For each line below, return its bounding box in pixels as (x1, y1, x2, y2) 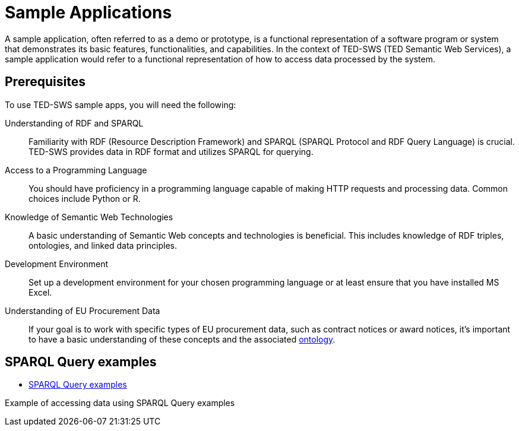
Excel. (29, 287, 52, 297)
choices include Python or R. (29, 193, 141, 204)
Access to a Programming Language (5, 164, 147, 175)
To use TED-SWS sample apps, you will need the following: (5, 99, 236, 110)
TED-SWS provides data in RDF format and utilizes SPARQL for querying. (29, 146, 314, 157)
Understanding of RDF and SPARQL (5, 118, 144, 128)
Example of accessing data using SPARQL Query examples (5, 398, 235, 408)
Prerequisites (5, 74, 86, 90)
